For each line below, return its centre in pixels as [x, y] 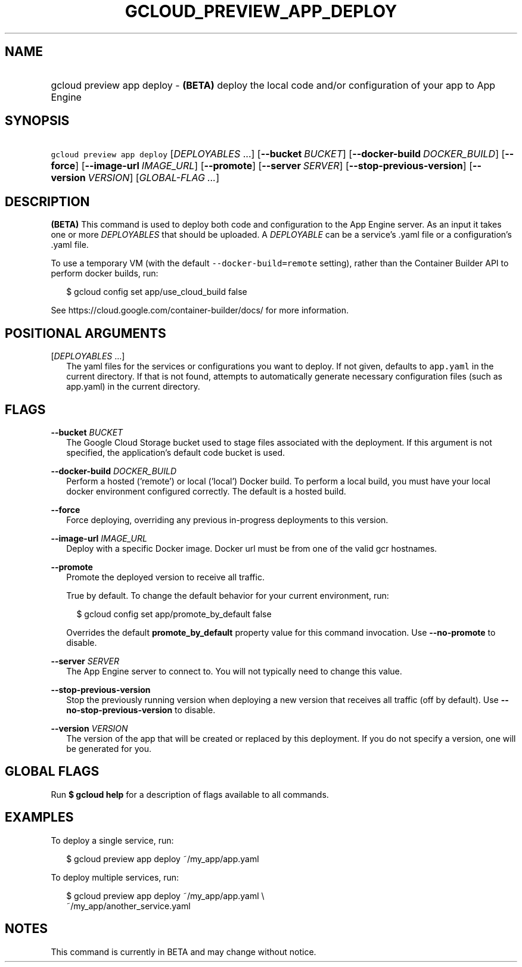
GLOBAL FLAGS [52, 772]
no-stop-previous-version [119, 710]
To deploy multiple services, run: [115, 877]
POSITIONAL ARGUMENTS [86, 333]
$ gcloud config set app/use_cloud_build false [157, 292]
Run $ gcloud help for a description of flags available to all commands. [190, 794]
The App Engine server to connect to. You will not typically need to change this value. [234, 671]
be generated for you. [109, 748]
